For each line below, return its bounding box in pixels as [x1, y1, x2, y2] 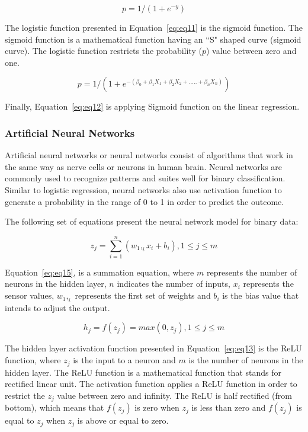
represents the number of [206, 265, 297, 278]
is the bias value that [222, 289, 299, 302]
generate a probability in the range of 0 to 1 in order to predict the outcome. [5, 195, 284, 207]
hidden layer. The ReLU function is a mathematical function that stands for [5, 366, 281, 378]
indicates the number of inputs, [117, 277, 230, 290]
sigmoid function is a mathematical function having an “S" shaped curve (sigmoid [5, 33, 301, 45]
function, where [5, 354, 61, 366]
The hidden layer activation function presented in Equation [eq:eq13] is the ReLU [5, 342, 302, 354]
